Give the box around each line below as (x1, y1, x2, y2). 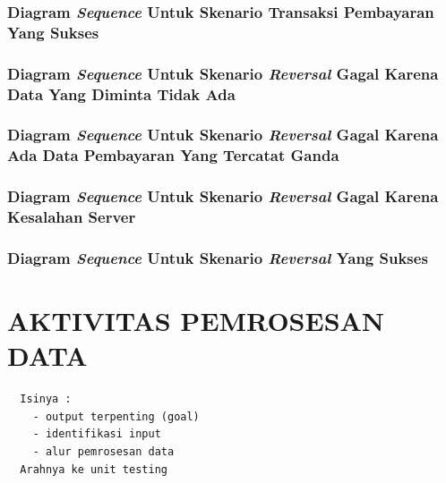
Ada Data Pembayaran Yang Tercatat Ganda (7, 144, 339, 166)
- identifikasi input (32, 428, 161, 441)
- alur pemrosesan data (32, 445, 175, 458)
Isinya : (20, 393, 72, 406)
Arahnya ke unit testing (20, 462, 167, 476)
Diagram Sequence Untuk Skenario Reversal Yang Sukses (7, 246, 428, 268)
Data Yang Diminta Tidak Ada (7, 82, 236, 105)
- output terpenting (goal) (32, 410, 200, 423)
